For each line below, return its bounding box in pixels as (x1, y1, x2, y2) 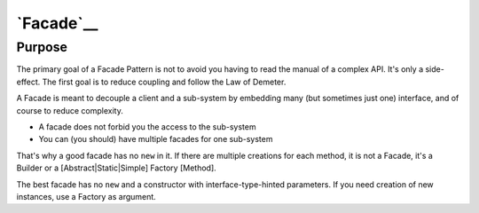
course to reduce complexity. (16, 105, 123, 115)
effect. (16, 76, 41, 87)
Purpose (16, 39, 68, 55)
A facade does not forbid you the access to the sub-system (38, 121, 256, 132)
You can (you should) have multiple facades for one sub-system (38, 134, 273, 145)
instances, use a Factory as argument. (16, 191, 157, 201)
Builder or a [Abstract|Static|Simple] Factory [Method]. (16, 162, 216, 173)
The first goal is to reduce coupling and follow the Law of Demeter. (42, 76, 287, 87)
